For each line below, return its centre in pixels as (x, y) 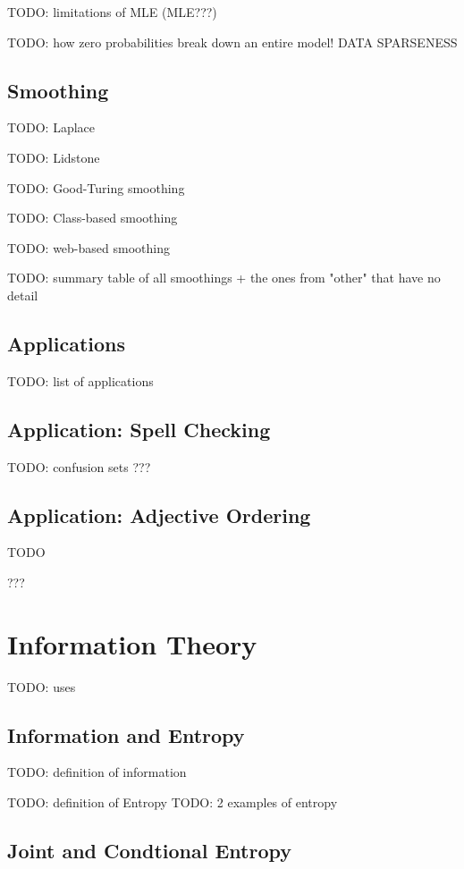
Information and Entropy (126, 734)
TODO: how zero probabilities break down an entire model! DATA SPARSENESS (232, 42)
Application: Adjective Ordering (159, 515)
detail (23, 295)
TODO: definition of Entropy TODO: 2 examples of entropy (173, 802)
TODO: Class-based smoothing (93, 218)
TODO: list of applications (80, 380)
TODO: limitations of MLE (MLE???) (112, 12)
